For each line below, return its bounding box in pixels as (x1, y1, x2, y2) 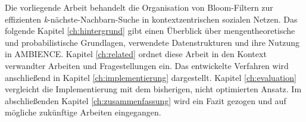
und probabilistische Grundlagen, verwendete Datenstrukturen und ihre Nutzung (5, 36, 300, 48)
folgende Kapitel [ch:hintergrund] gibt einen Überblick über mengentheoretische (5, 24, 295, 37)
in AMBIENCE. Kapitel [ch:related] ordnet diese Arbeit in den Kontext (5, 48, 267, 60)
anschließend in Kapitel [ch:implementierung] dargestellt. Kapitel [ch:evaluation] (5, 71, 296, 83)
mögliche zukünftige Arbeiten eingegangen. (5, 106, 161, 118)
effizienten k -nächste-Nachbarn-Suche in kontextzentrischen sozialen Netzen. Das (5, 12, 298, 25)
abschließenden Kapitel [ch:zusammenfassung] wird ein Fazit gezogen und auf (5, 94, 286, 107)
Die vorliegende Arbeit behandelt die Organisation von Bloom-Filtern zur (5, 1, 273, 13)
